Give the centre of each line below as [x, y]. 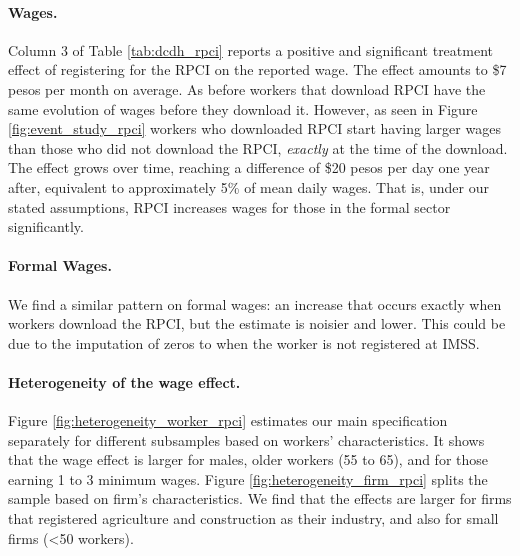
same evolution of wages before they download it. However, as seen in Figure [243, 108]
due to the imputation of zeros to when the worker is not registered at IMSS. [244, 342]
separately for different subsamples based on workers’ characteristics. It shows [246, 439]
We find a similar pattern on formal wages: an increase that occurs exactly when [255, 303]
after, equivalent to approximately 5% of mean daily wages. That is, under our [248, 186]
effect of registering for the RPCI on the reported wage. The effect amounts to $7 [257, 69]
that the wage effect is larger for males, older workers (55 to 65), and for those [248, 459]
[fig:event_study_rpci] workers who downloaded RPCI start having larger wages [254, 128]
